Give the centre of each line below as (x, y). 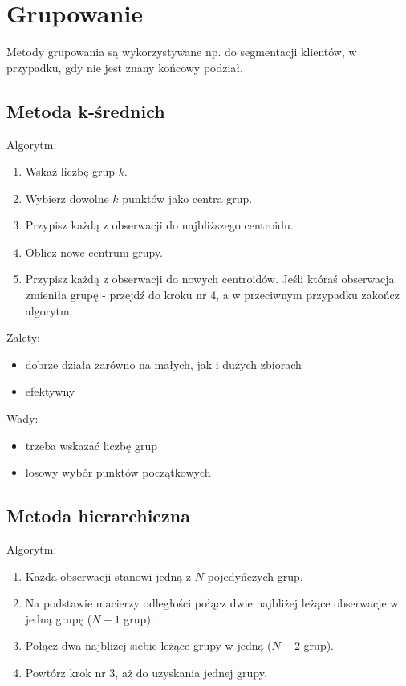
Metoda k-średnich (86, 110)
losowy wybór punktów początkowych (118, 472)
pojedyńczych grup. (255, 576)
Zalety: (23, 337)
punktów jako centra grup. (187, 198)
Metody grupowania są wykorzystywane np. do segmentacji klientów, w (182, 52)
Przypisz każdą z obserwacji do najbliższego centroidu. (159, 225)
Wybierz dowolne (67, 198)
